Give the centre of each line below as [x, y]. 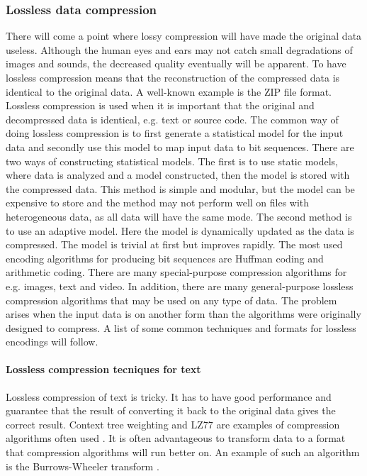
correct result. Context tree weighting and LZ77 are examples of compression [173, 424]
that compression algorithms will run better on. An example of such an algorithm [183, 452]
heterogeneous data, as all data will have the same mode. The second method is [179, 216]
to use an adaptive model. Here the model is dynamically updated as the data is [180, 230]
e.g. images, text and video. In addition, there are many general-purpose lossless [180, 286]
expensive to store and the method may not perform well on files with [158, 203]
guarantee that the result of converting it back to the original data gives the [171, 410]
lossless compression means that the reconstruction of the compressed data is [173, 77]
